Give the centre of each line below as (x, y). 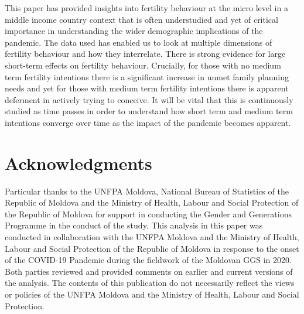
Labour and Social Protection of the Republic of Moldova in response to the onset (152, 248)
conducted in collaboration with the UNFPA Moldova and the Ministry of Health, (152, 237)
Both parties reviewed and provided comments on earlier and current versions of (149, 271)
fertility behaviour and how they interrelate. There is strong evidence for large (145, 54)
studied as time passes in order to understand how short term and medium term (149, 111)
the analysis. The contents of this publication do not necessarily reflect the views (150, 283)
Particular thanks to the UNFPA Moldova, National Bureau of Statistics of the (147, 191)
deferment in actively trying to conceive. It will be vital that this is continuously (149, 99)
